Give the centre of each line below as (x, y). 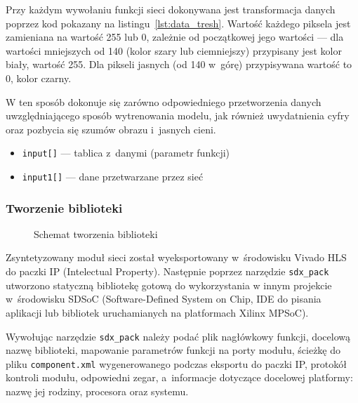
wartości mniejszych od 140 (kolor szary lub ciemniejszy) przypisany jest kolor (174, 50)
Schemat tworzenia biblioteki (96, 233)
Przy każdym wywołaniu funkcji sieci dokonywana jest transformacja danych (171, 9)
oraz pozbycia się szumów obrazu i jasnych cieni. (111, 129)
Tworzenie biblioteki (64, 207)
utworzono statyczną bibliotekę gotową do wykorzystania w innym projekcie (169, 285)
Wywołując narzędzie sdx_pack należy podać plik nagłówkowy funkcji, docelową (178, 336)
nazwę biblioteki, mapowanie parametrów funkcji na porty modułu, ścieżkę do (173, 350)
